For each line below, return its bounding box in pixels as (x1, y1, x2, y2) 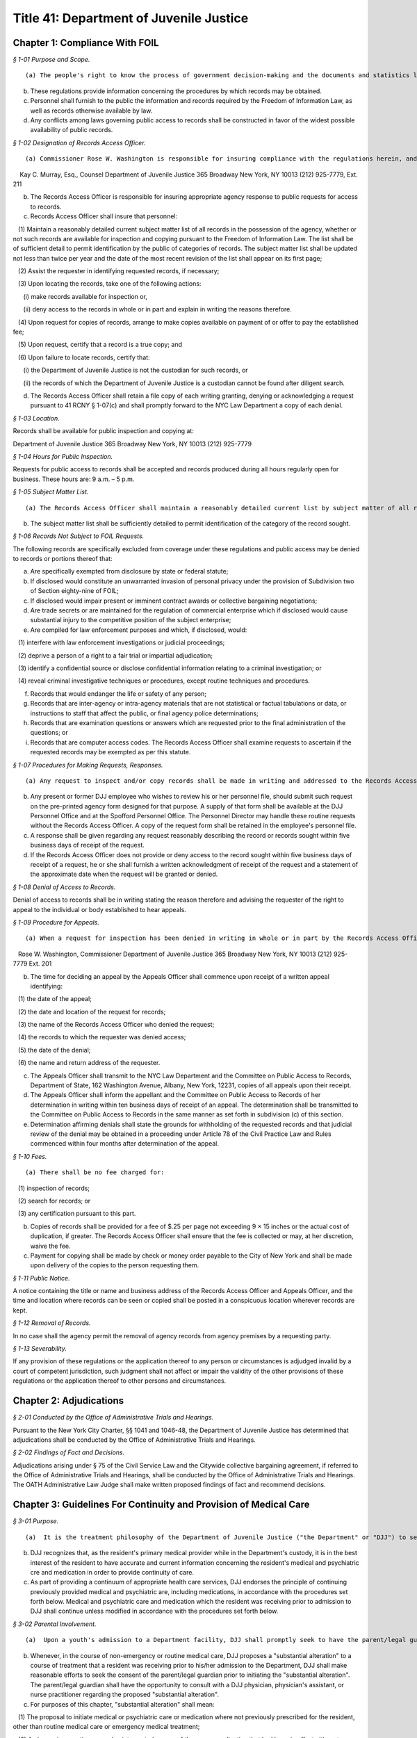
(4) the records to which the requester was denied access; (17, 1033, 186, 1041)
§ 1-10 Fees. (13, 1152, 47, 1160)
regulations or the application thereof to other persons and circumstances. (13, 1376, 227, 1385)
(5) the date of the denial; (17, 1046, 91, 1054)
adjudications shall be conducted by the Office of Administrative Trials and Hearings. (13, 1436, 256, 1444)
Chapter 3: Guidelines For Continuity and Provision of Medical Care (13, 1499, 310, 1511)
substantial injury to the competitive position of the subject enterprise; (30, 616, 231, 624)
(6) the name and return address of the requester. (17, 1059, 161, 1067)
